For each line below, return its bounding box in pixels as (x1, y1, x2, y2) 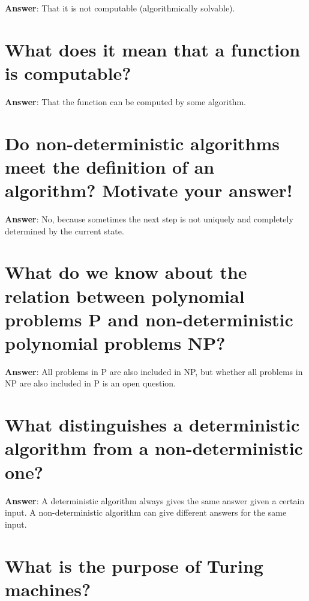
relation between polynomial (5, 283, 245, 308)
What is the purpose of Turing (5, 553, 263, 578)
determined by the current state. (5, 224, 124, 237)
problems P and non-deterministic (5, 307, 293, 331)
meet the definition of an (5, 154, 215, 178)
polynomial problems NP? (5, 330, 226, 355)
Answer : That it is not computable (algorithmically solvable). (5, 2, 235, 14)
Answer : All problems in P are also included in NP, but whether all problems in (5, 365, 303, 377)
